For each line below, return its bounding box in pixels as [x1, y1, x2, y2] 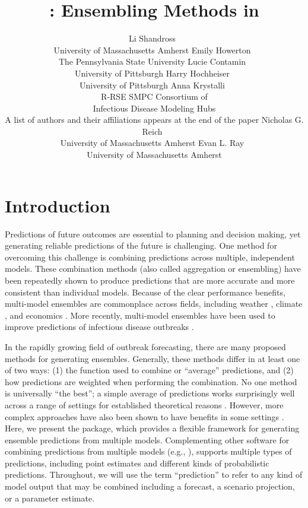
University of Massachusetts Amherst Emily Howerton [53, 43, 251, 56]
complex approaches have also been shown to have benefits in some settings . [5, 410, 284, 423]
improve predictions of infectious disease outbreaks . [5, 320, 194, 333]
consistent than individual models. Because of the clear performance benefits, [5, 285, 285, 298]
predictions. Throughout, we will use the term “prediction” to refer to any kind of [5, 468, 303, 481]
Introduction [5, 193, 110, 217]
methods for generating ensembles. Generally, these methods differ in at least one [5, 352, 300, 364]
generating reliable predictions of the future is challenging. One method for [5, 239, 277, 252]
